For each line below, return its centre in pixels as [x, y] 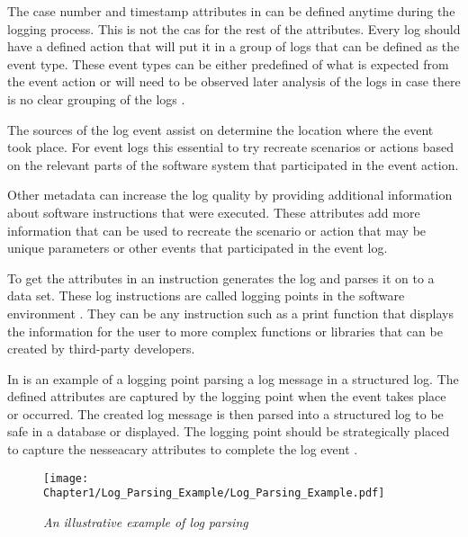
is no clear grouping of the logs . [96, 98]
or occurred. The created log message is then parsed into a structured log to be [225, 413]
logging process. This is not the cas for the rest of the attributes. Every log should [234, 28]
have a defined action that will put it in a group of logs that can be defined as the [234, 46]
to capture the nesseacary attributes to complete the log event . [183, 449]
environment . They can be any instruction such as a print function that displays [230, 313]
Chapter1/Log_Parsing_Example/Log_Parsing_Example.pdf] [214, 493]
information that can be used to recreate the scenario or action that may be [217, 230]
